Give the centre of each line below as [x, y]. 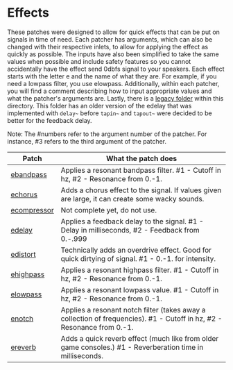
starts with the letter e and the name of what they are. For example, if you [112, 76]
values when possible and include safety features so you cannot [99, 61]
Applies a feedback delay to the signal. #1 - [132, 221]
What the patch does [142, 158]
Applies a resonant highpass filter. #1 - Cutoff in [140, 270]
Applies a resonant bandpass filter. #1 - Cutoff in [141, 170]
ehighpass [28, 274]
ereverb [24, 347]
